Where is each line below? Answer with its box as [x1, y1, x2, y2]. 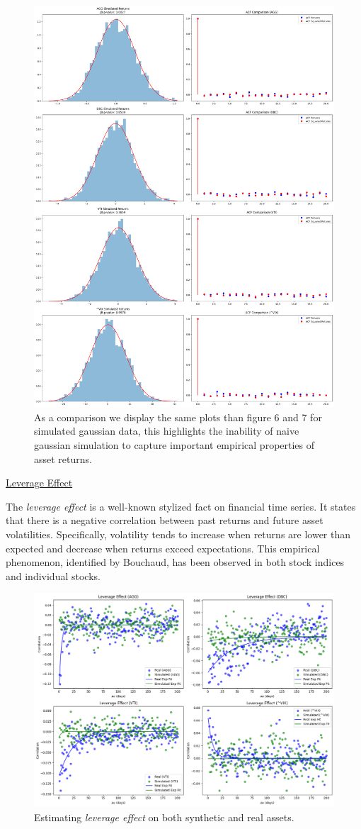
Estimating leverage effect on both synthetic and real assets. [34, 809, 294, 824]
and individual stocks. [6, 568, 101, 583]
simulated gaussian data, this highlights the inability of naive [34, 423, 299, 438]
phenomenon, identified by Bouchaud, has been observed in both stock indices [6, 555, 345, 569]
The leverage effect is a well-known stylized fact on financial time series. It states [6, 499, 356, 513]
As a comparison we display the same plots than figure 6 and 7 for [34, 409, 322, 424]
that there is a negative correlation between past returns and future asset [6, 513, 323, 528]
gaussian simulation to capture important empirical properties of [34, 438, 315, 452]
